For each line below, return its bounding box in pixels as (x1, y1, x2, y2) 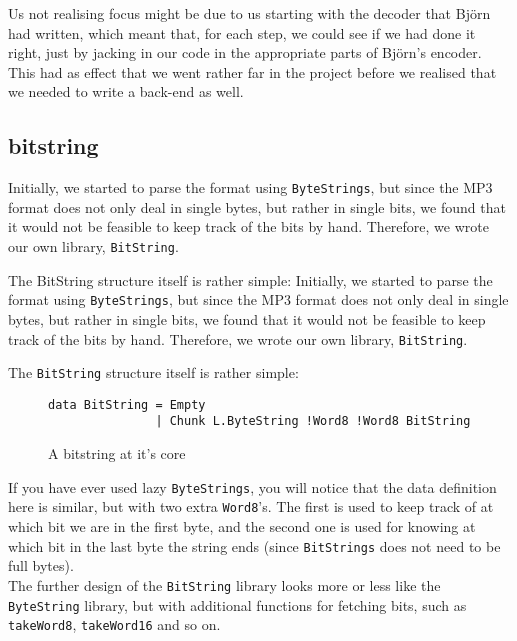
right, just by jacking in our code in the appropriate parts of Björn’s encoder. (8, 42, 482, 63)
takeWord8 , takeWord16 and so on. (8, 614, 221, 635)
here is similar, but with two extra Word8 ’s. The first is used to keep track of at (8, 496, 494, 517)
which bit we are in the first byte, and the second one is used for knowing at (8, 516, 476, 537)
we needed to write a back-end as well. (8, 81, 244, 102)
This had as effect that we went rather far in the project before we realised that (8, 61, 497, 82)
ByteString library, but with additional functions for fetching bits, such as (8, 594, 467, 615)
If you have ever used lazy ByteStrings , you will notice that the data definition (8, 476, 497, 497)
